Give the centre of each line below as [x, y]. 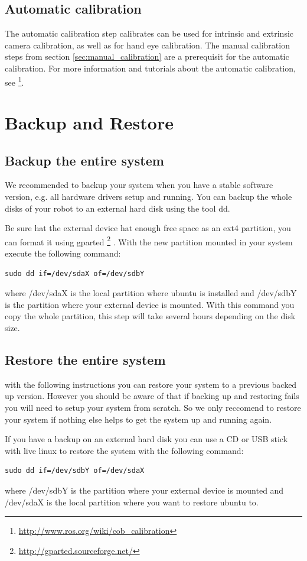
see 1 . [14, 81]
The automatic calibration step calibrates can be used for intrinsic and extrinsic [149, 33]
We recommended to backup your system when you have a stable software [139, 185]
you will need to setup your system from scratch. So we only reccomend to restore [153, 407]
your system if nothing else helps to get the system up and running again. [138, 419]
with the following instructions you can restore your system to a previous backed [151, 384]
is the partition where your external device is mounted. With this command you [150, 304]
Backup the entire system [84, 160]
